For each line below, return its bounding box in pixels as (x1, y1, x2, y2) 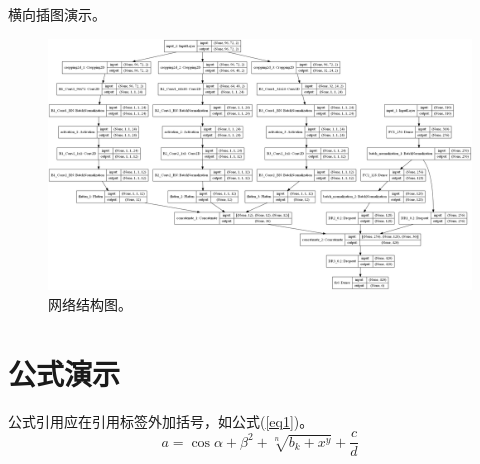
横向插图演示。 (8, 4, 106, 24)
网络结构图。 (48, 293, 132, 314)
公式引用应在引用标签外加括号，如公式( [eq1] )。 (8, 410, 314, 431)
